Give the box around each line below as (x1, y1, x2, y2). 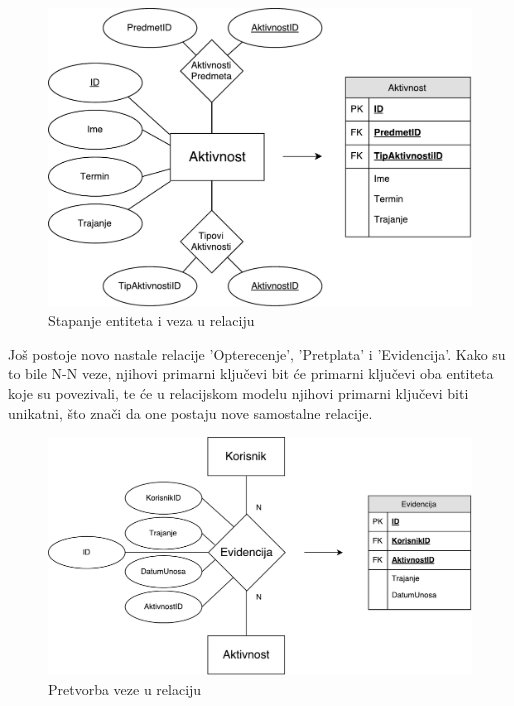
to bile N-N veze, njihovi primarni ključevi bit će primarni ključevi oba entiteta (8, 363, 494, 384)
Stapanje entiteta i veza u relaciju (48, 310, 255, 331)
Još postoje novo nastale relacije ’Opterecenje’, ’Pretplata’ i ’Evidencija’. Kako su (8, 343, 506, 364)
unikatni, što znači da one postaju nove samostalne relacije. (8, 402, 373, 423)
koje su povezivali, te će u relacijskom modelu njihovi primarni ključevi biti (8, 382, 469, 403)
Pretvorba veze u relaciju (48, 678, 202, 699)
